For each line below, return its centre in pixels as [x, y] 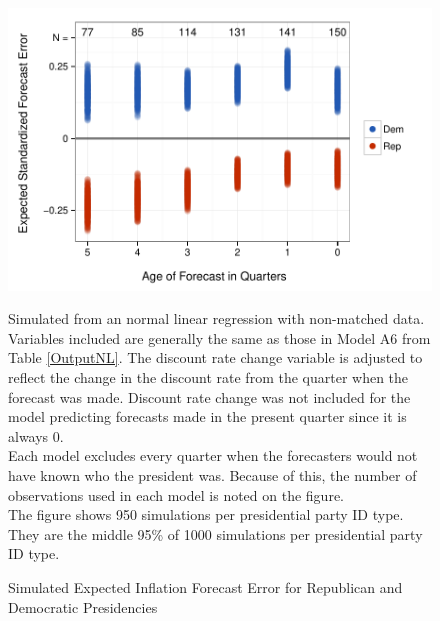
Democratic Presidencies [83, 606]
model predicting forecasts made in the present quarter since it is [207, 416]
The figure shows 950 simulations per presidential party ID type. [206, 514]
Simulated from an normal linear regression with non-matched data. [216, 318]
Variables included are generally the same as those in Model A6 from [219, 337]
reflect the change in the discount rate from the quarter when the [208, 377]
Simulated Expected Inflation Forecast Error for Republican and [205, 586]
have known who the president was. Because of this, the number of [212, 475]
